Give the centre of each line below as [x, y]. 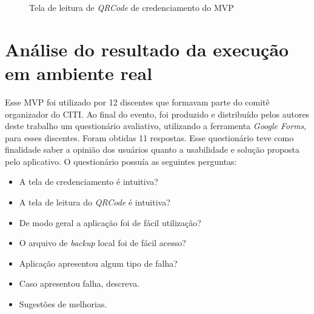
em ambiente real [79, 72]
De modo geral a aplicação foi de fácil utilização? [110, 222]
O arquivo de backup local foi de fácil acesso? [102, 243]
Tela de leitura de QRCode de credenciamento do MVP [132, 7]
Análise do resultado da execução [147, 49]
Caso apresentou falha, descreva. [79, 283]
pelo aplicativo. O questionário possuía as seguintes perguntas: [121, 161]
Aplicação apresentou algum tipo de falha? [98, 263]
